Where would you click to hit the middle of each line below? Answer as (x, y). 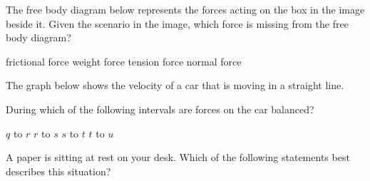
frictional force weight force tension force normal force (124, 61)
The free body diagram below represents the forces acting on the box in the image (185, 9)
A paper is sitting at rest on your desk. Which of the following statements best (178, 157)
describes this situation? (58, 171)
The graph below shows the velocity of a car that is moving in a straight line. (175, 85)
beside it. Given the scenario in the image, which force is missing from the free (177, 23)
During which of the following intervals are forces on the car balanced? (160, 109)
